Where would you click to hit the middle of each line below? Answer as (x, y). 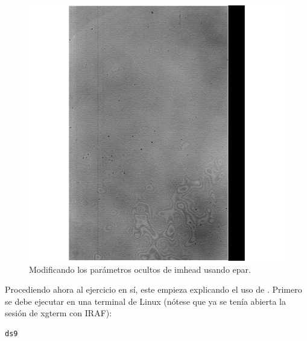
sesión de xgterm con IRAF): (59, 313)
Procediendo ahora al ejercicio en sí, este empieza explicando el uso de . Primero (153, 289)
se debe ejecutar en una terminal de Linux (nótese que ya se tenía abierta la (146, 301)
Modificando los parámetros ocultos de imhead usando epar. (140, 269)
